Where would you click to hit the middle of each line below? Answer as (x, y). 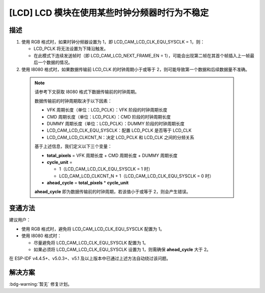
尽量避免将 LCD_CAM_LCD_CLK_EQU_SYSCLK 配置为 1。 (91, 243)
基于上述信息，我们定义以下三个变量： (73, 146)
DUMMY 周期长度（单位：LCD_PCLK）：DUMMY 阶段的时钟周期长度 (116, 123)
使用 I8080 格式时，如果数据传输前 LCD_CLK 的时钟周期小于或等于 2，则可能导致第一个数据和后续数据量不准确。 (135, 69)
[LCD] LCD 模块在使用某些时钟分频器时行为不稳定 (109, 13)
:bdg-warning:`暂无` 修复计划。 (40, 284)
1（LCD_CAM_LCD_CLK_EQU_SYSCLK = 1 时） (106, 169)
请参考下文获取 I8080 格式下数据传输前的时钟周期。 (87, 92)
